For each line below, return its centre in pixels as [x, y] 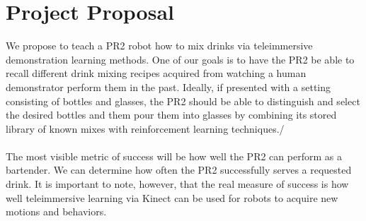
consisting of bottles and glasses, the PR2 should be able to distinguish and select [183, 101]
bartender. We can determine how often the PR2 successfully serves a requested [179, 170]
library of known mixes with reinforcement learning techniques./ [145, 128]
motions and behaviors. [56, 211]
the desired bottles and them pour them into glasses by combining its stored [171, 115]
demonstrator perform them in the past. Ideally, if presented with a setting [168, 86]
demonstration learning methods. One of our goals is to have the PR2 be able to [180, 59]
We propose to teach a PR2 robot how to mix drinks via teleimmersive [159, 46]
